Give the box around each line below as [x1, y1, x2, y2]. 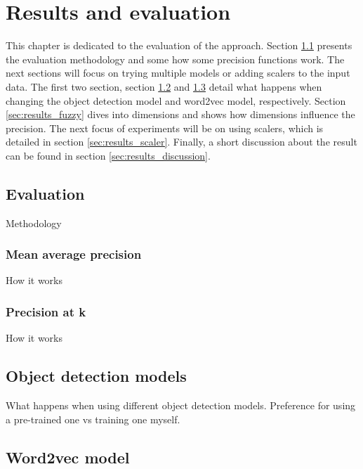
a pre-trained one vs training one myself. [6, 411, 180, 426]
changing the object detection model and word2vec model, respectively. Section [6, 93, 346, 108]
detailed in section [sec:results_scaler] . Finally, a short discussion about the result [6, 134, 357, 149]
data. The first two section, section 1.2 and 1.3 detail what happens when [6, 79, 322, 94]
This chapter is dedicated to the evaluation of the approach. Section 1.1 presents [6, 38, 352, 53]
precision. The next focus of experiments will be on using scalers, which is [6, 120, 324, 135]
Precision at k [6, 303, 86, 320]
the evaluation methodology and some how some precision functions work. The [6, 51, 345, 66]
